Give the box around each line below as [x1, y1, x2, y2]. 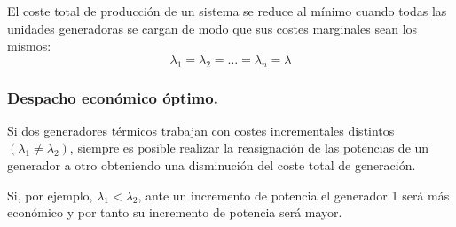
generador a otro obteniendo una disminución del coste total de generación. [7, 155, 416, 174]
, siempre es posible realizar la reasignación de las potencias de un [69, 138, 429, 157]
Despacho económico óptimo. [7, 86, 218, 108]
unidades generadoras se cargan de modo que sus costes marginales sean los [7, 19, 418, 37]
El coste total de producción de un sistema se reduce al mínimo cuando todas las [7, 2, 447, 20]
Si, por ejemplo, [7, 185, 93, 204]
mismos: [7, 36, 51, 55]
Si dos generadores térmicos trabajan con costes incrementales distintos [7, 121, 395, 139]
